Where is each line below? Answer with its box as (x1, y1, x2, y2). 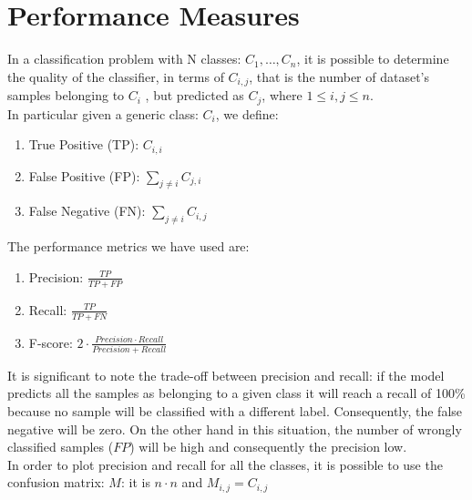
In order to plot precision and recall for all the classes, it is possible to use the (7, 454, 443, 474)
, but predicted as (145, 86, 244, 105)
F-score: (28, 332, 73, 352)
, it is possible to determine (296, 49, 449, 68)
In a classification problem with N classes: (7, 49, 241, 68)
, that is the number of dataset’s (249, 66, 430, 86)
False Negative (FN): (28, 201, 146, 220)
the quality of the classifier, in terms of (7, 66, 224, 86)
